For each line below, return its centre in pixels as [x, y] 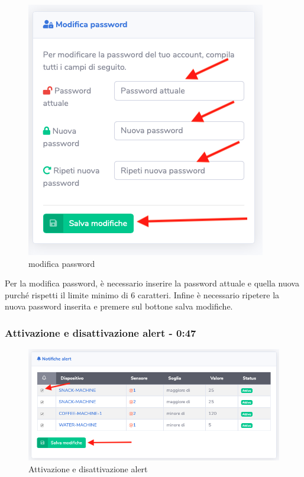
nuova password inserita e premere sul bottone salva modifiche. [119, 306]
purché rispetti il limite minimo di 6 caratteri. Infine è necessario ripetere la [142, 294]
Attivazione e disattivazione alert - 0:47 [101, 332]
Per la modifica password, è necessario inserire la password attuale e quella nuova [152, 283]
